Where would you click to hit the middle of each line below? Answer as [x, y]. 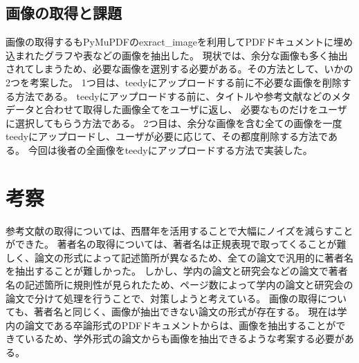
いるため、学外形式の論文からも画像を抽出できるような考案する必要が [184, 339]
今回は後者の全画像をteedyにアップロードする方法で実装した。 [170, 149]
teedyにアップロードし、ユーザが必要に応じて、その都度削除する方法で [167, 136]
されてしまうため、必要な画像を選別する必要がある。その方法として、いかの [179, 69]
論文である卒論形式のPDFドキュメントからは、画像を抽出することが [180, 325]
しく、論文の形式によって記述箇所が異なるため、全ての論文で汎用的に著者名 [179, 257]
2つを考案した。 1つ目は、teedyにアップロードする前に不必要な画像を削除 [174, 82]
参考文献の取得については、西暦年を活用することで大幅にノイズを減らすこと [179, 230]
